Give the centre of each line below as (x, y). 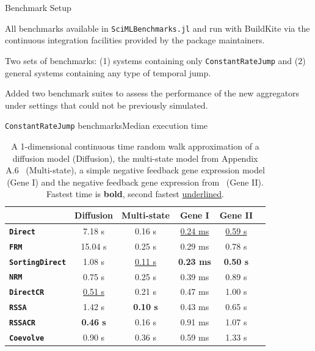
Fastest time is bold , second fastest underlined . (136, 194)
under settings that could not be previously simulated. (107, 105)
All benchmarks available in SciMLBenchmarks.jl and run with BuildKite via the (157, 28)
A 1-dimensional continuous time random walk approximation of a (135, 146)
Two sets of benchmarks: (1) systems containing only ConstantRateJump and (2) (155, 60)
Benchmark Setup (38, 7)
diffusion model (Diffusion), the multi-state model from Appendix (135, 158)
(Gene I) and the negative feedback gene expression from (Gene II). (135, 182)
